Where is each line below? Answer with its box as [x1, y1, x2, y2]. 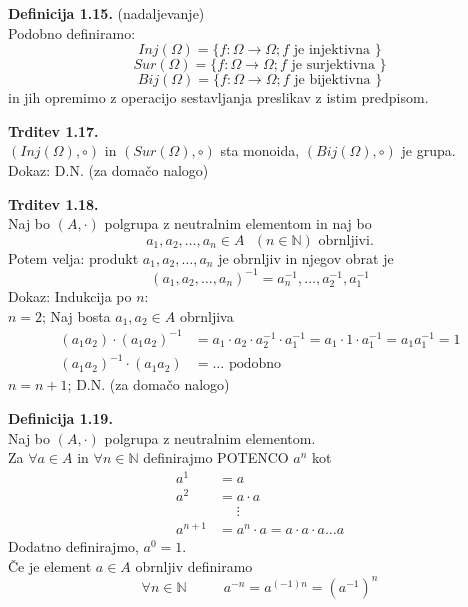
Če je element [8, 555, 92, 576]
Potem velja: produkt [8, 247, 139, 268]
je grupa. [401, 140, 456, 161]
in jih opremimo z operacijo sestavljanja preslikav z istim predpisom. [8, 87, 429, 108]
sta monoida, [220, 140, 300, 161]
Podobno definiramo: [8, 22, 136, 43]
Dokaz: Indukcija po [8, 286, 132, 306]
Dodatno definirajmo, [8, 536, 139, 557]
